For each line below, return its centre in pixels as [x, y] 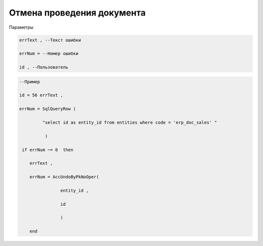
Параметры [21, 27]
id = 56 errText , [41, 95]
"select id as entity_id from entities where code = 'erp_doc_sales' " [130, 123]
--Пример [30, 82]
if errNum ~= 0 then [48, 150]
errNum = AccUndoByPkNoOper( [64, 177]
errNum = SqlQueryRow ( [48, 109]
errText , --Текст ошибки [50, 40]
